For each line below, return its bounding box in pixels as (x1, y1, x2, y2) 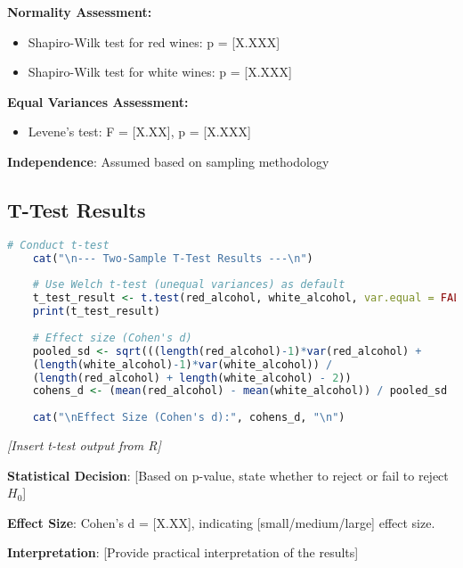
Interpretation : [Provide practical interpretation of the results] (7, 543, 359, 562)
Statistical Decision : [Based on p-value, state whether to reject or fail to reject (7, 465, 449, 484)
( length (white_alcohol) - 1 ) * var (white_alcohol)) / (32, 358, 333, 371)
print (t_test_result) (32, 305, 160, 318)
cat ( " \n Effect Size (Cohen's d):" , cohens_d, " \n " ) (32, 411, 345, 424)
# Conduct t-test (7, 238, 110, 251)
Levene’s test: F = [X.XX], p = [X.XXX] (28, 122, 251, 141)
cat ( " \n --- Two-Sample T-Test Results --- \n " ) (32, 251, 313, 265)
